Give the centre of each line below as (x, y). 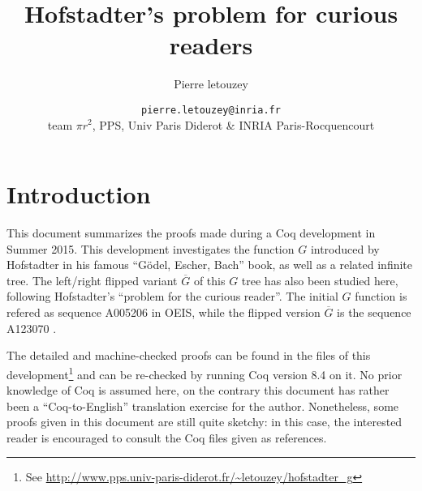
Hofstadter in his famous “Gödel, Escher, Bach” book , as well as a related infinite (209, 265)
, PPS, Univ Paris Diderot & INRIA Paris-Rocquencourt (233, 124)
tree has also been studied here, (320, 280)
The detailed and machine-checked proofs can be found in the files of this (189, 355)
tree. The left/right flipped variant (92, 280)
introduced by (345, 248)
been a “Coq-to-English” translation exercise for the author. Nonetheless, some (203, 406)
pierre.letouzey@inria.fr (211, 110)
